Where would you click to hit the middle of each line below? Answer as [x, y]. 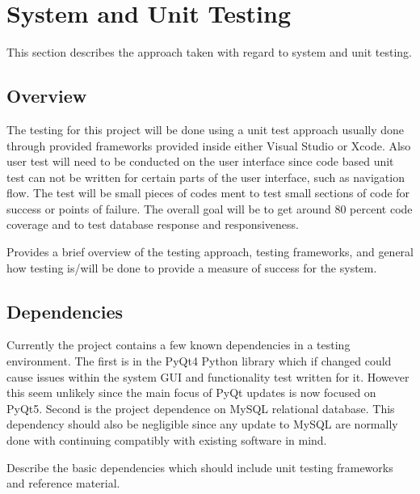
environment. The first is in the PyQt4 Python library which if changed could [199, 361]
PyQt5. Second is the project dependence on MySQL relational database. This [201, 408]
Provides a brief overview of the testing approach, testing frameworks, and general [210, 252]
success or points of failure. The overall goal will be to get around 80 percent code [210, 208]
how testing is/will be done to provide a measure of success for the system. [192, 267]
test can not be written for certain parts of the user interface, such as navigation [206, 177]
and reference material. [63, 483]
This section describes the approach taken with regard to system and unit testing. [209, 52]
